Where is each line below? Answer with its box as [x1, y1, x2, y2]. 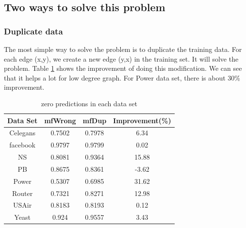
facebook [9, 140, 35, 150]
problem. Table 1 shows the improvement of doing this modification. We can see [4, 63, 242, 73]
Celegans [9, 128, 35, 138]
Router [12, 188, 33, 198]
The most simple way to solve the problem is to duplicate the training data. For [4, 44, 242, 54]
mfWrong [44, 115, 76, 125]
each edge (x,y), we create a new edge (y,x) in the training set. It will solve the [4, 53, 239, 64]
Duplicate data [4, 25, 63, 37]
